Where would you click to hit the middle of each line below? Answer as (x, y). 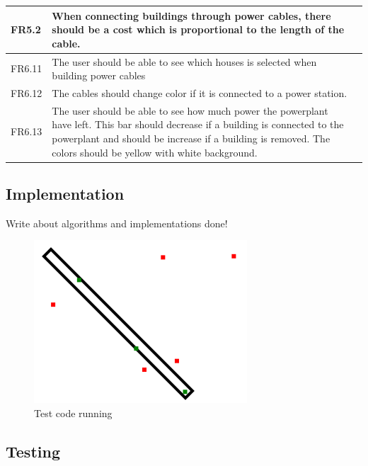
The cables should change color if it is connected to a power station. (200, 92)
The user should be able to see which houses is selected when (184, 61)
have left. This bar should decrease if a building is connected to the (198, 124)
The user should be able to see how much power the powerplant (190, 110)
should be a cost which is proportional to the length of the (198, 29)
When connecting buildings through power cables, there (191, 15)
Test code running (73, 413)
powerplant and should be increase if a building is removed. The (191, 138)
